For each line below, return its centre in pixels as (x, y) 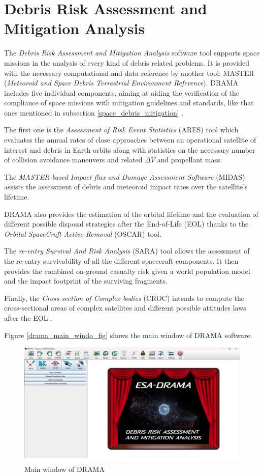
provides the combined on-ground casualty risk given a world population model (127, 271)
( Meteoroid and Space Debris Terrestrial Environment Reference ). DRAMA (121, 83)
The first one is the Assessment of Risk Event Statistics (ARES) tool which (121, 130)
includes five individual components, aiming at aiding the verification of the (122, 92)
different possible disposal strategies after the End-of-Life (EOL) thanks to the (126, 224)
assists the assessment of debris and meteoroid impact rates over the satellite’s (126, 187)
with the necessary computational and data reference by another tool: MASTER (129, 73)
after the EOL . (28, 317)
